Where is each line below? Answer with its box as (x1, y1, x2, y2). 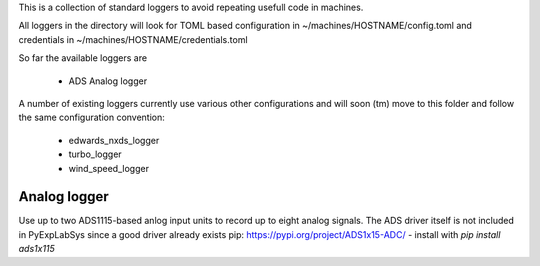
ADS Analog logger (68, 75, 148, 87)
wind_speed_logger (68, 162, 150, 174)
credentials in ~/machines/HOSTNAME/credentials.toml (18, 33, 249, 45)
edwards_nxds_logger (68, 134, 160, 146)
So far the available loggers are (18, 52, 148, 64)
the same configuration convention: (18, 111, 165, 124)
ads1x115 (18, 243, 55, 255)
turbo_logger (68, 148, 122, 160)
